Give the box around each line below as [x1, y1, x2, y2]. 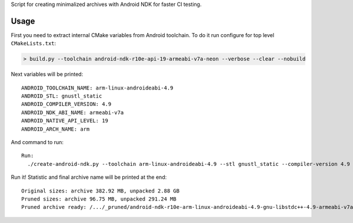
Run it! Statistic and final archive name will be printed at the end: [11, 174, 167, 181]
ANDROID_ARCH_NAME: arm [21, 125, 90, 132]
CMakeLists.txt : [11, 40, 56, 47]
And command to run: [11, 139, 64, 145]
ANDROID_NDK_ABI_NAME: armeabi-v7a [21, 109, 124, 116]
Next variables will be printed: [11, 71, 84, 78]
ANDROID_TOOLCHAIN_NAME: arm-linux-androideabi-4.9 [21, 84, 174, 91]
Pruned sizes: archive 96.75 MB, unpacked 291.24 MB [21, 195, 176, 202]
